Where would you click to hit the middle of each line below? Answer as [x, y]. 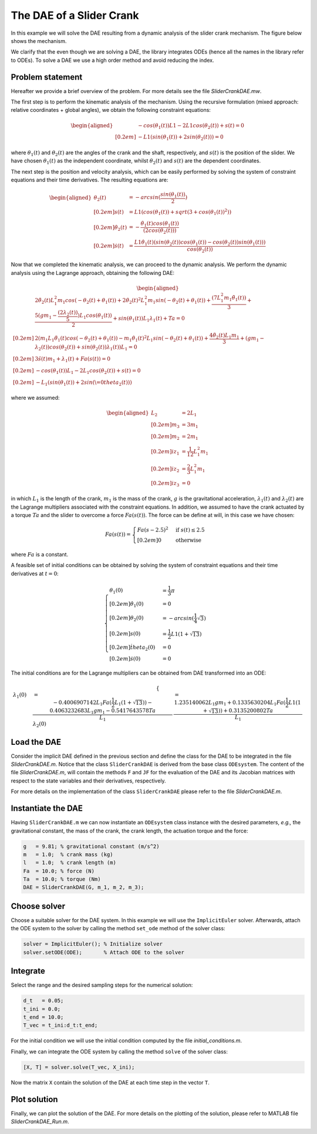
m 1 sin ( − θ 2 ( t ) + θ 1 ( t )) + [179, 301]
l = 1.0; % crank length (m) [70, 863]
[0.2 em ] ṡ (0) [125, 659]
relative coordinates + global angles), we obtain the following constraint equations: [111, 110]
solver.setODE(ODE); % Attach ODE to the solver [104, 952]
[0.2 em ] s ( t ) [109, 212]
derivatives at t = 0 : [35, 573]
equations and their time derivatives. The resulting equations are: [90, 180]
